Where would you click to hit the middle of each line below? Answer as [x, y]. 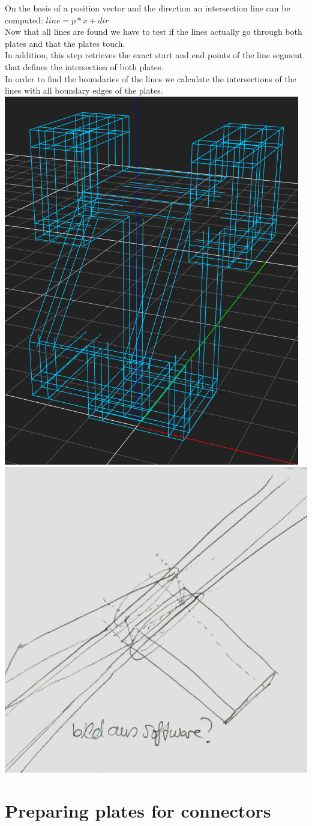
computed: [24, 20]
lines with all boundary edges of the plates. [84, 90]
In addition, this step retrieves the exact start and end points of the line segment [154, 55]
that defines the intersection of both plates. [84, 66]
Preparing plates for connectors [138, 811]
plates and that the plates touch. [65, 43]
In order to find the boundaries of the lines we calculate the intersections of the [151, 78]
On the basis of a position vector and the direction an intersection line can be [148, 8]
